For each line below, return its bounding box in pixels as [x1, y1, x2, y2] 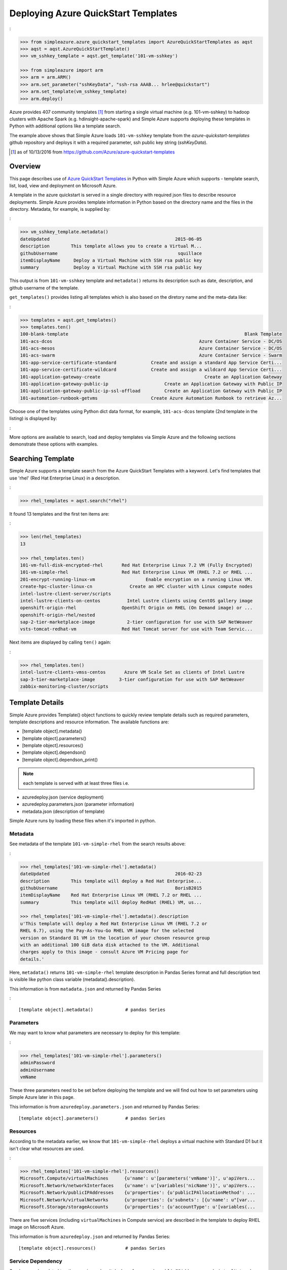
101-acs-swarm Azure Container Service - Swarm [20, 353, 282, 358]
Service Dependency [9, 1257, 63, 1264]
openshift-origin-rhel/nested [20, 612, 95, 618]
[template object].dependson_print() [22, 756, 98, 763]
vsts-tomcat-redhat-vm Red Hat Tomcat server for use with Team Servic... [20, 626, 253, 632]
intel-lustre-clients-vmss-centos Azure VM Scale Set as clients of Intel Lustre [20, 670, 245, 675]
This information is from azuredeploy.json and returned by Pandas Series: [9, 1233, 170, 1240]
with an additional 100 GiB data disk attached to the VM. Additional [20, 942, 200, 948]
